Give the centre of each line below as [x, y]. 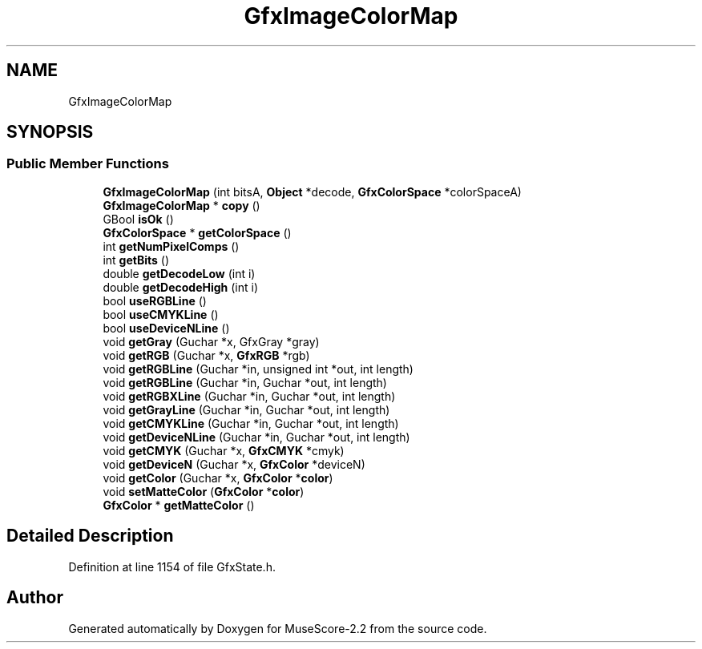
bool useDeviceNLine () [166, 328]
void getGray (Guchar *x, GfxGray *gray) [211, 341]
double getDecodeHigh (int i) [181, 287]
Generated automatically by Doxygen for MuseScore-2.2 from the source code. [278, 628]
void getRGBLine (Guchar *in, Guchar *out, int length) [245, 382]
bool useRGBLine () [155, 300]
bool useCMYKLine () [161, 314]
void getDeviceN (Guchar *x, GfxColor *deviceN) [234, 464]
